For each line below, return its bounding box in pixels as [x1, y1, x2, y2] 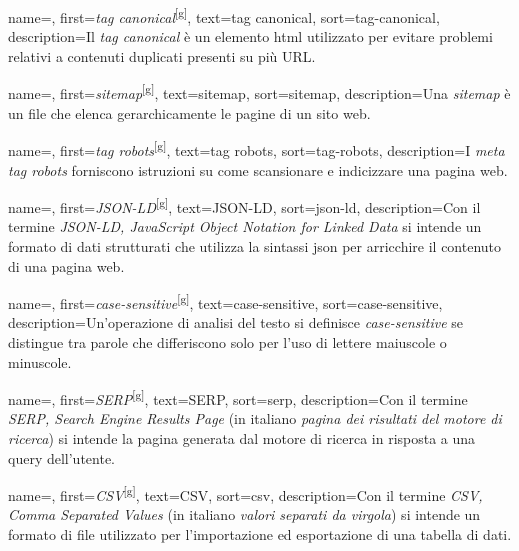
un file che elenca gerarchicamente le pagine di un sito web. [8, 102, 371, 123]
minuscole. [8, 351, 72, 372]
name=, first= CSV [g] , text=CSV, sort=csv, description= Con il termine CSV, [8, 482, 483, 505]
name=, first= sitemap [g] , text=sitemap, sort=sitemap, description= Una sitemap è [8, 80, 511, 104]
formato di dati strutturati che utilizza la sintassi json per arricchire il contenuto [8, 235, 502, 256]
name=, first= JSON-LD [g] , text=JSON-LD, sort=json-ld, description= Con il [8, 194, 481, 217]
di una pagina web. [8, 255, 125, 276]
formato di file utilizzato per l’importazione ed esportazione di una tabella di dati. [8, 524, 512, 545]
